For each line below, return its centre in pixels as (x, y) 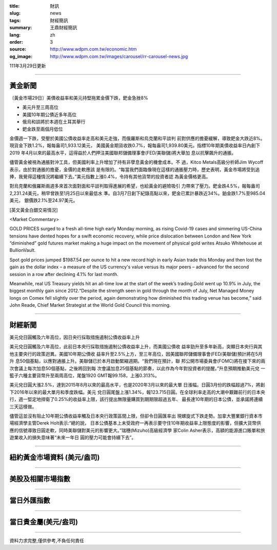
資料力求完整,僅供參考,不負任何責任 (47, 540)
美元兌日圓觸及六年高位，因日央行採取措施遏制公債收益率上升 (75, 337)
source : (18, 49)
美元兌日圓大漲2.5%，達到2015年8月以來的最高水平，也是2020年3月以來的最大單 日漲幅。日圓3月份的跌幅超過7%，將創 (137, 385)
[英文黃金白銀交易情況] (34, 210)
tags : (15, 20)
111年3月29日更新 (28, 66)
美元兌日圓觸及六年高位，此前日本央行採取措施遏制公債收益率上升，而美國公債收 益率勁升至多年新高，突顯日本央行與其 (136, 346)
